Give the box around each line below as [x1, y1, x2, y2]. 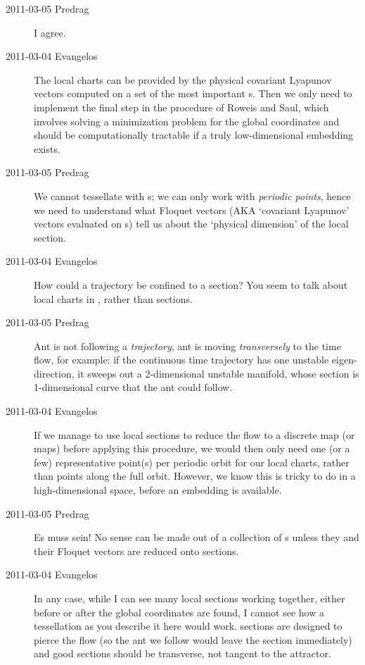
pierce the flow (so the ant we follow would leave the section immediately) [34, 632, 352, 647]
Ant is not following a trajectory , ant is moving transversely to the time [34, 338, 341, 353]
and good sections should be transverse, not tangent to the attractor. [34, 646, 331, 661]
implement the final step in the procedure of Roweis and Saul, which [34, 99, 329, 114]
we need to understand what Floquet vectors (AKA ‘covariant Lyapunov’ [34, 202, 350, 217]
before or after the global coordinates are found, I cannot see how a [34, 604, 324, 619]
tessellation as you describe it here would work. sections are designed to [34, 619, 342, 633]
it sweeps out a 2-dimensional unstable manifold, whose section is [77, 366, 359, 380]
